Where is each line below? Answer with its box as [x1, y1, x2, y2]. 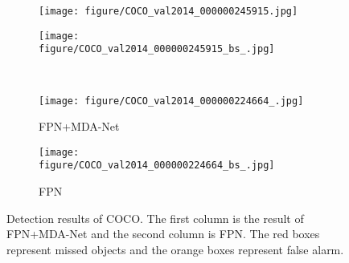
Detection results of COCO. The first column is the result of [6, 209, 304, 226]
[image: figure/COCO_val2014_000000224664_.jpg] [39, 95, 304, 107]
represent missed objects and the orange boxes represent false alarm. [6, 241, 344, 257]
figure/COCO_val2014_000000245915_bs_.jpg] [39, 43, 275, 55]
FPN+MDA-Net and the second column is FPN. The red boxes [6, 225, 320, 242]
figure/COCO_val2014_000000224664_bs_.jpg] [39, 160, 275, 172]
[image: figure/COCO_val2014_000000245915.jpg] [39, 6, 298, 17]
